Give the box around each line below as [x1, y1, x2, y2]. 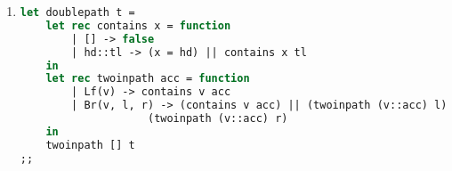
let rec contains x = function [45, 19, 231, 32]
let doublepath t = [20, 6, 135, 19]
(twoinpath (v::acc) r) [147, 112, 288, 125]
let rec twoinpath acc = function [45, 72, 250, 85]
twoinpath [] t [45, 138, 135, 151]
